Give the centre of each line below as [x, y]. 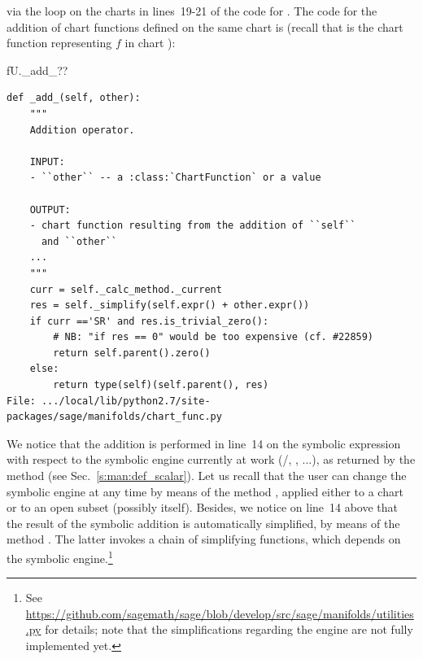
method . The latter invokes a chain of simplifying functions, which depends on [204, 539]
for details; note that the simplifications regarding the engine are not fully [229, 629]
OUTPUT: [50, 209]
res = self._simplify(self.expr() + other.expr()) [170, 305]
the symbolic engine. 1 [60, 557]
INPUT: [47, 161]
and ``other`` [79, 241]
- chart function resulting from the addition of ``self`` [193, 226]
